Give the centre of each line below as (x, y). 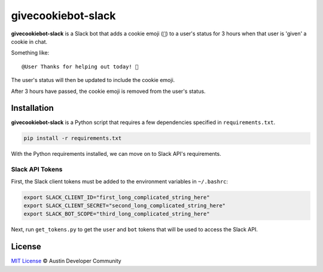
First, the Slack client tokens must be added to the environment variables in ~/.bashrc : (120, 181)
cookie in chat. (29, 41)
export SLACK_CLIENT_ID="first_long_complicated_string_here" (117, 197)
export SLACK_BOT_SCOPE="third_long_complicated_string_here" (117, 214)
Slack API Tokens (37, 170)
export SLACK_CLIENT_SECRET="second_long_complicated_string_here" (125, 205)
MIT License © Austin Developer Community (66, 261)
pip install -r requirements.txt (73, 138)
